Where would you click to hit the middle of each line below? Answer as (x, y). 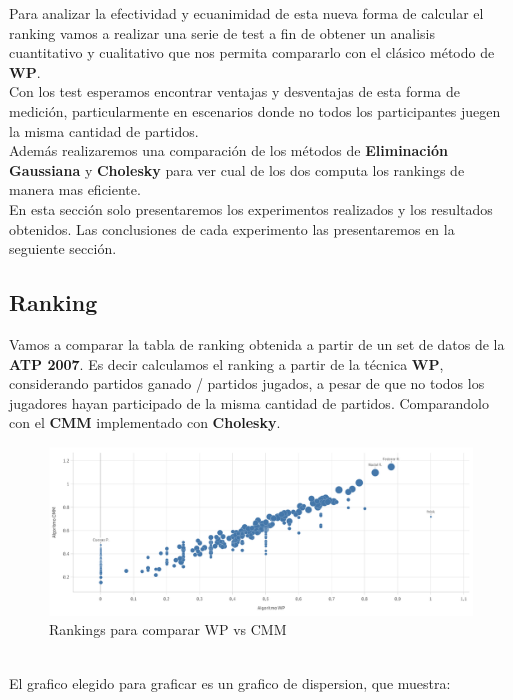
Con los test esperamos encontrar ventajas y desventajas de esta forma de (235, 91)
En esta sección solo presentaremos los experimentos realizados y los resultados (251, 208)
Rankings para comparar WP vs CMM (168, 629)
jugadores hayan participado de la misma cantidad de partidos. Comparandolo (249, 402)
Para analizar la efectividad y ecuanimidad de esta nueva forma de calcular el (246, 13)
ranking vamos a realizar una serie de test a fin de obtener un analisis (222, 32)
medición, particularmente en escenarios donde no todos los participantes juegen (255, 110)
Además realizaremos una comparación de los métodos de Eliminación (228, 150)
